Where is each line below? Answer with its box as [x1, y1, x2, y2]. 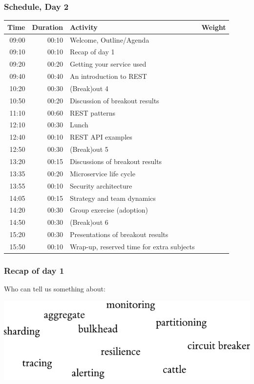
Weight [201, 22, 226, 32]
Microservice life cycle [69, 168, 135, 178]
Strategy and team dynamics [69, 192, 156, 203]
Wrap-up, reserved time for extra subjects [69, 241, 195, 251]
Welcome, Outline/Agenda [69, 34, 149, 45]
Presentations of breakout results [69, 229, 169, 240]
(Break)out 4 [69, 83, 108, 93]
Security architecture [69, 180, 132, 191]
